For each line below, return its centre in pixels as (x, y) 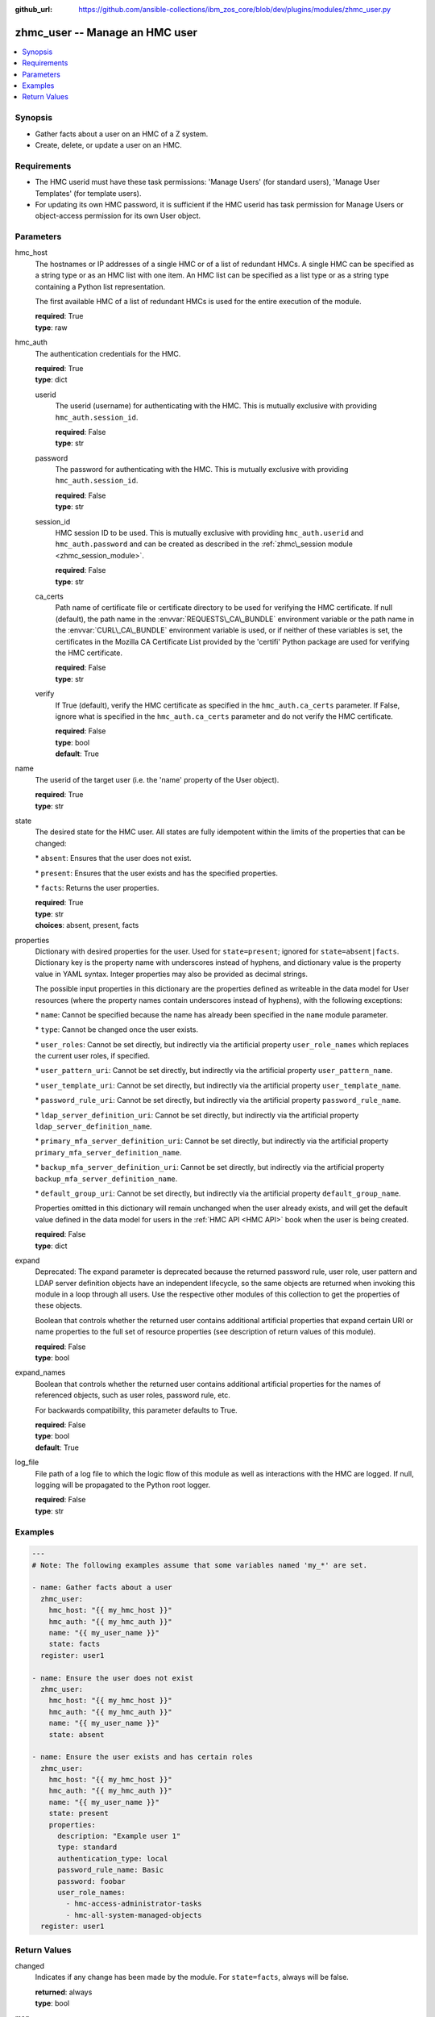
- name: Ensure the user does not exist (112, 1678)
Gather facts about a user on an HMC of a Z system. (122, 134)
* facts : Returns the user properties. (97, 887)
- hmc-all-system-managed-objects (134, 1915)
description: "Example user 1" (119, 1836)
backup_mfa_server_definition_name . (106, 1179)
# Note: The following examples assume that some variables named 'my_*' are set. (200, 1565)
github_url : (33, 9)
